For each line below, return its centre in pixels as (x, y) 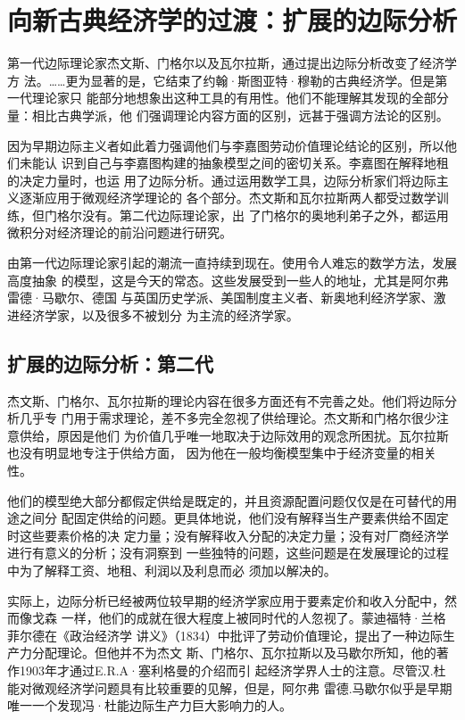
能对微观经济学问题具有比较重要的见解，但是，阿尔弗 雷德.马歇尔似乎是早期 (230, 687)
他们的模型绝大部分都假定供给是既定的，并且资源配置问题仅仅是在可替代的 (226, 500)
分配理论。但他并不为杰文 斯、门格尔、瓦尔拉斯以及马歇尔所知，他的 (234, 653)
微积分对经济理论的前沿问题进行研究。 (120, 232)
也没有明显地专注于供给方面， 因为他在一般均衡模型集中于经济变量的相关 (222, 453)
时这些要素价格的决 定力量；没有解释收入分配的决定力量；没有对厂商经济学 (228, 535)
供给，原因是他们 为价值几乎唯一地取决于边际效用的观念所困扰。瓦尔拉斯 (234, 435)
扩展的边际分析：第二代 (110, 363)
